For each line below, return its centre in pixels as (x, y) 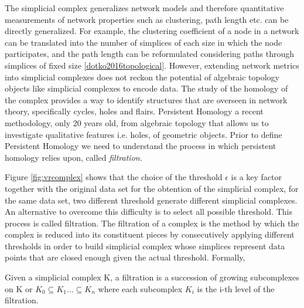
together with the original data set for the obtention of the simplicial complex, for (152, 188)
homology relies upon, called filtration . (74, 157)
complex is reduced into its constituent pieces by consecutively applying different (150, 234)
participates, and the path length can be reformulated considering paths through (149, 54)
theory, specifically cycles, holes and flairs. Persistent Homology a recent (134, 111)
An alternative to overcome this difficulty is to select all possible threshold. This (149, 211)
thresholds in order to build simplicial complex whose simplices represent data (145, 246)
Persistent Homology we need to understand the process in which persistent (141, 146)
